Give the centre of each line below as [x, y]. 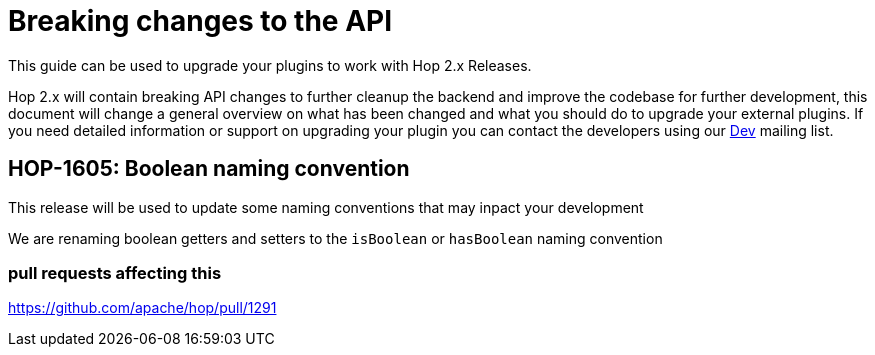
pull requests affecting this [115, 272]
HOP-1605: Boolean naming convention [209, 169]
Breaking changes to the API [200, 21]
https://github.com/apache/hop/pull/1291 [142, 308]
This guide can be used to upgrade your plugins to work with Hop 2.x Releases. [270, 65]
